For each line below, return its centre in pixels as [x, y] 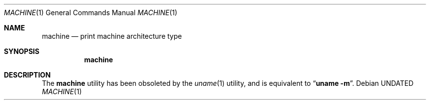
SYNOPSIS [22, 51]
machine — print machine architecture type [112, 36]
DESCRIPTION [27, 75]
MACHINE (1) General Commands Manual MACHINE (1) [91, 13]
